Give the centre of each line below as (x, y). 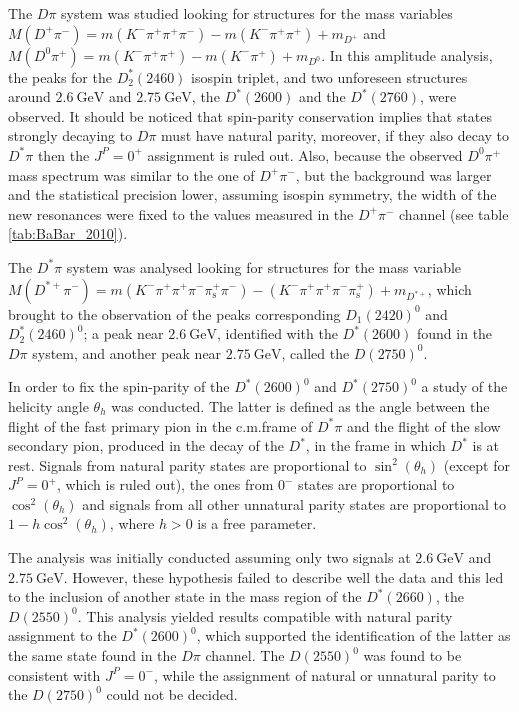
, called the (315, 352)
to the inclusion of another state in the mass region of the (185, 596)
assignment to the (62, 635)
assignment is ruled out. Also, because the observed (305, 154)
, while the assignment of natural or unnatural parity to (324, 674)
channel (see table (454, 213)
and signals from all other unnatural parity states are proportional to (294, 503)
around (29, 96)
